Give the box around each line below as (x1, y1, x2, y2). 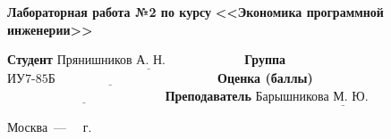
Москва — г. (7, 118, 92, 136)
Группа (244, 50, 286, 69)
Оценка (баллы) (217, 69, 313, 87)
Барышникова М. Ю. (255, 91, 369, 103)
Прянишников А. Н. (56, 54, 166, 68)
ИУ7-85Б (7, 73, 55, 86)
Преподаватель (165, 86, 251, 104)
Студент (7, 50, 53, 69)
